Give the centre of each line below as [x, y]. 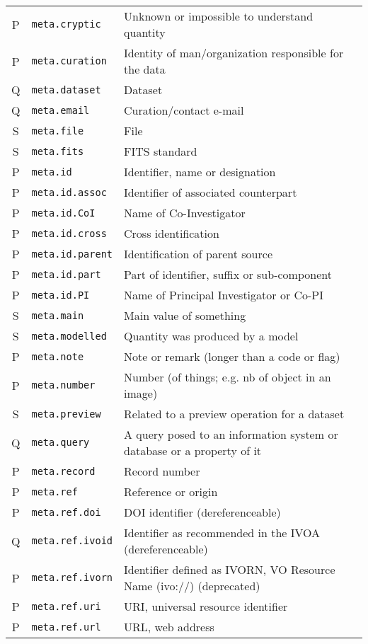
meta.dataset [66, 90]
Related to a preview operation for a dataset [234, 414]
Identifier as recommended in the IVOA [222, 533]
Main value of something [185, 315]
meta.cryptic [66, 24]
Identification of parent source [198, 254]
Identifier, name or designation [200, 172]
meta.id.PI [61, 295]
